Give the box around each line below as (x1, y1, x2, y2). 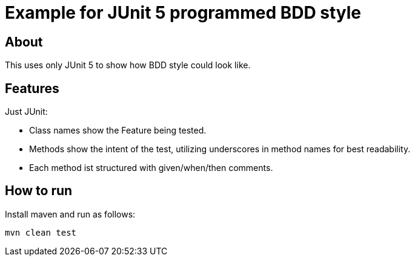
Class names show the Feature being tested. (29, 125, 207, 136)
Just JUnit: (5, 106, 48, 117)
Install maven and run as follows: (5, 208, 136, 219)
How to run (5, 183, 73, 199)
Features (5, 80, 59, 96)
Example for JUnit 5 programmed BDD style (5, 2, 362, 23)
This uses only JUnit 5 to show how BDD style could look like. (5, 60, 251, 71)
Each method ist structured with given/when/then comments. (29, 163, 273, 173)
